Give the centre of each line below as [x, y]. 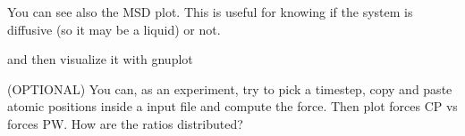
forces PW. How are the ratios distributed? [125, 123]
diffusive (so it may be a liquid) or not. [114, 29]
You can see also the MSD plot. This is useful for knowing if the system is [210, 12]
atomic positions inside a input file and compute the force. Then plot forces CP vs [232, 106]
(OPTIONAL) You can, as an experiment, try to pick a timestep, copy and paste [230, 88]
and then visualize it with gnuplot [100, 59]
